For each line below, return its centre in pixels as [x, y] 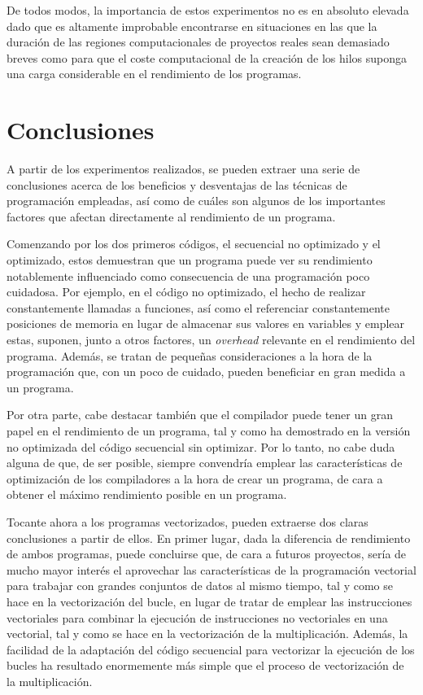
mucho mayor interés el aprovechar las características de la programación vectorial [211, 569]
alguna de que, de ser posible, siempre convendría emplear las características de [205, 463]
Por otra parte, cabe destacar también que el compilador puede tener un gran [200, 415]
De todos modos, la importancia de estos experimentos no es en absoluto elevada [208, 10]
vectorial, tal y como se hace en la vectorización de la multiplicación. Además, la [207, 634]
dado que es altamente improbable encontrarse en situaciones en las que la [192, 26]
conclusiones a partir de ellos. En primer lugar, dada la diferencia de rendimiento [209, 538]
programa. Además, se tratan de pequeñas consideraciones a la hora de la [190, 355]
